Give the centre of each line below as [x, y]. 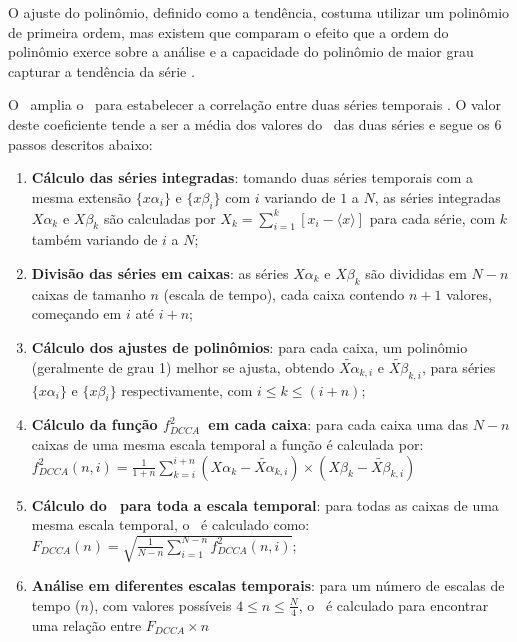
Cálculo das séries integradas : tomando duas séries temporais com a [252, 177]
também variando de [94, 239]
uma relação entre [86, 624]
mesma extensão [81, 196]
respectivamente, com [187, 389]
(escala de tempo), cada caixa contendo [284, 293]
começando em [76, 313]
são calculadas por [159, 217]
